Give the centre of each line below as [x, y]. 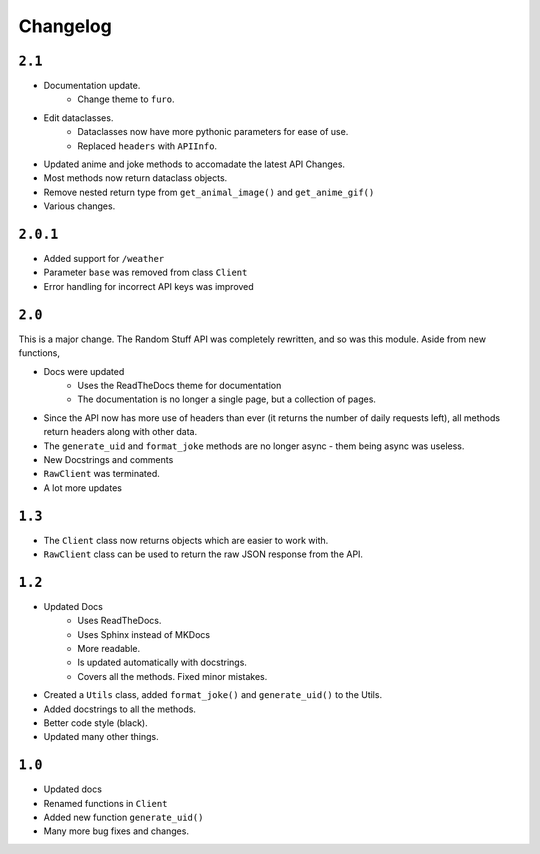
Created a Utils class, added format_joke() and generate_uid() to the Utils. [213, 695]
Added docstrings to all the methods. [120, 709]
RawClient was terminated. [101, 474]
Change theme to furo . [126, 99]
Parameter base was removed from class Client [145, 272]
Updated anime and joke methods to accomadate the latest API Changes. [194, 164]
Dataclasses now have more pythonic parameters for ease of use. [213, 132]
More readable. [108, 649]
